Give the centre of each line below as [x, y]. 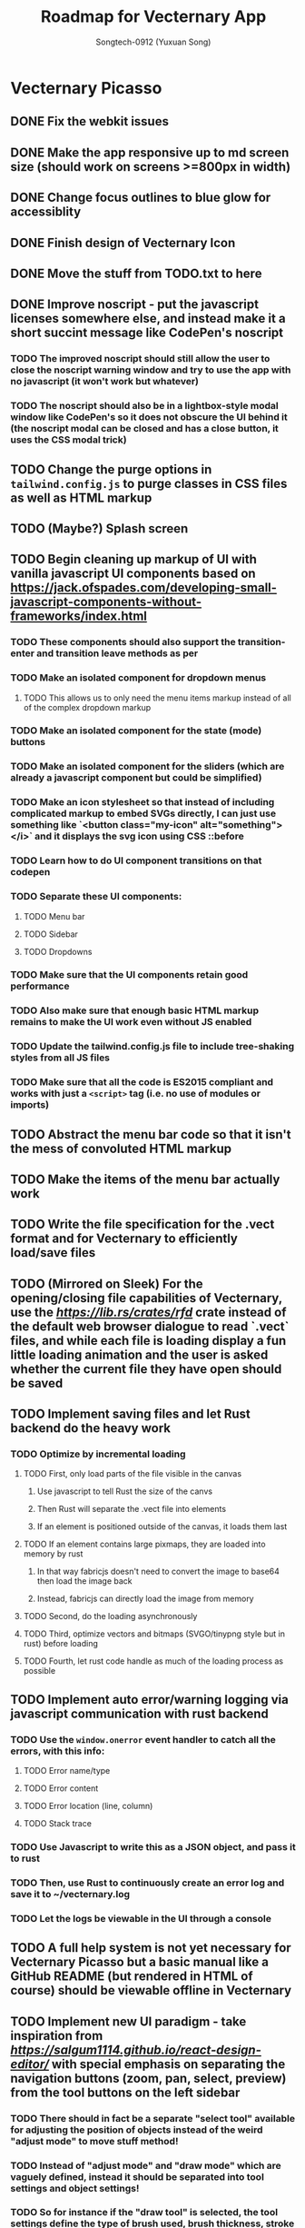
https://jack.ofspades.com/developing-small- [144, 588]
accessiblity [46, 212]
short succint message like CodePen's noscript [147, 333]
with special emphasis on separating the [168, 2064]
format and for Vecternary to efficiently [124, 1239]
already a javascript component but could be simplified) [136, 778]
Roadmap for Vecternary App [153, 17]
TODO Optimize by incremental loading [98, 1454]
